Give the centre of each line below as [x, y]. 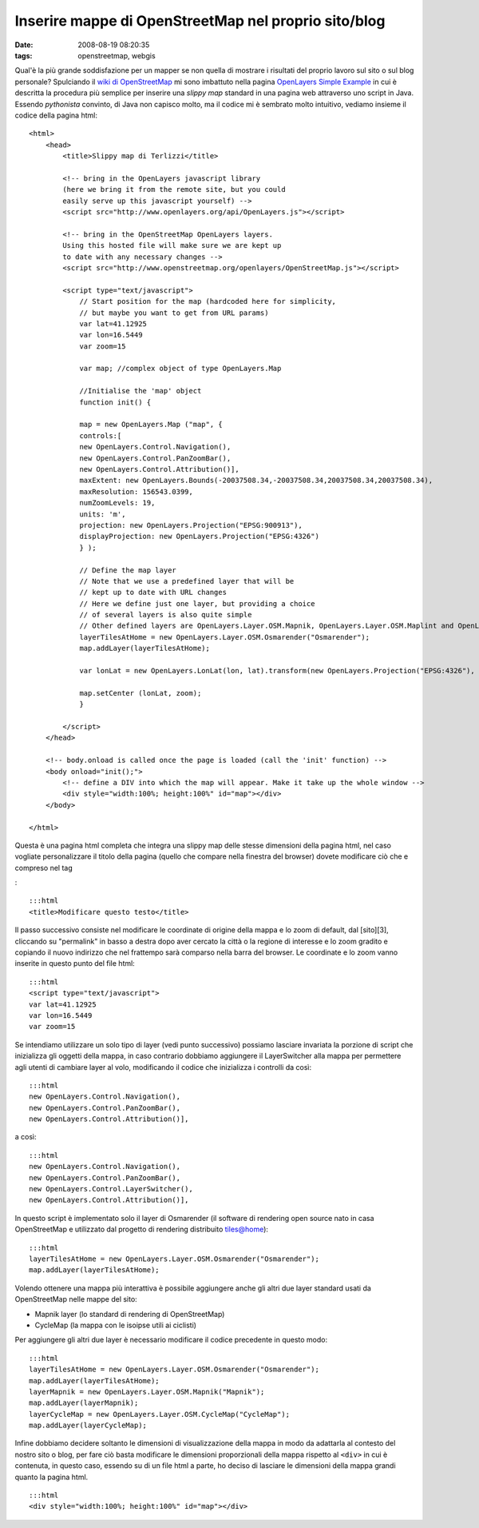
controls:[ [101, 435]
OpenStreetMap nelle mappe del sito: [76, 1299]
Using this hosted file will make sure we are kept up [172, 245]
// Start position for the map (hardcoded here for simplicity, [208, 301]
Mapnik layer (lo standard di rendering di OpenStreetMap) [130, 1314]
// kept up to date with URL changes [153, 592]
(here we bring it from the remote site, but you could [174, 190]
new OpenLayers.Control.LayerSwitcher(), [111, 1189]
